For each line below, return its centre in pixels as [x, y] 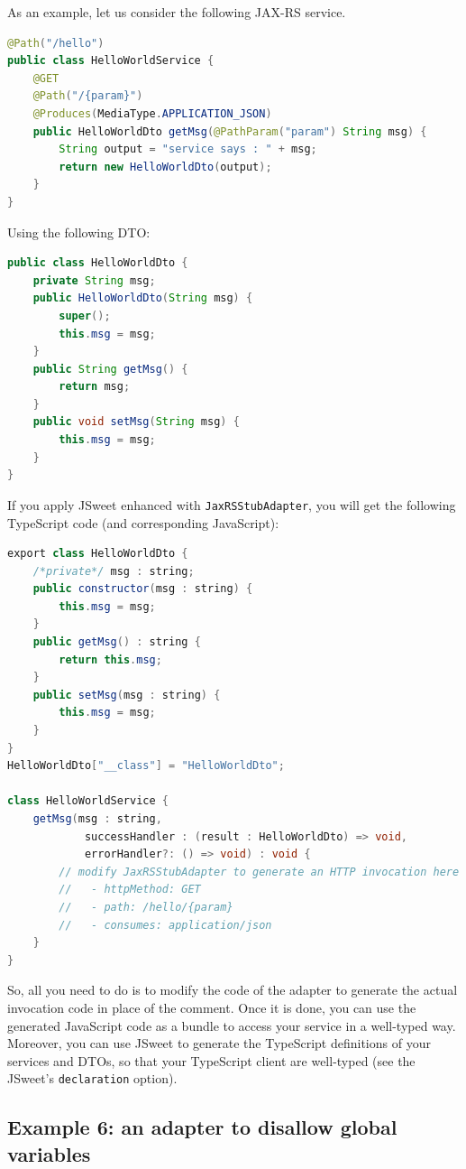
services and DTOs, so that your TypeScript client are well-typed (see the [211, 1060]
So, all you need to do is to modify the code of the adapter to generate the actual [233, 990]
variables [49, 1153]
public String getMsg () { [110, 369]
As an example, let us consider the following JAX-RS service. [177, 12]
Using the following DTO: [79, 232]
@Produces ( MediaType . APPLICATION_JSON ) [152, 113]
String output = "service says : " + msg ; [188, 149]
